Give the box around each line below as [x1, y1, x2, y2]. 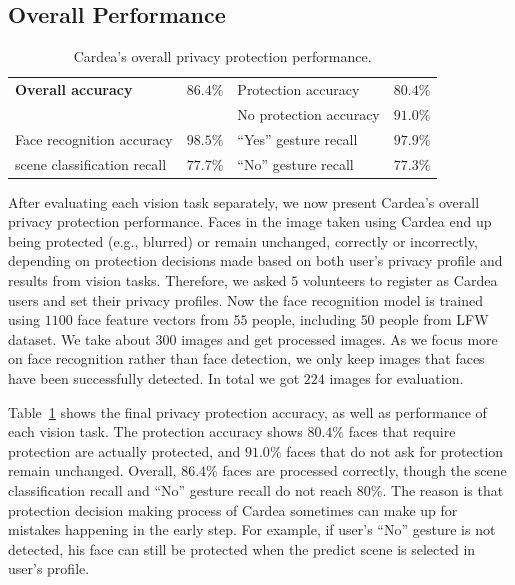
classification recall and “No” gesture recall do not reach [8, 479, 353, 500]
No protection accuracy [237, 103, 380, 124]
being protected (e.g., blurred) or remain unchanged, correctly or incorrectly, [8, 230, 478, 251]
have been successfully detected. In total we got [8, 368, 300, 389]
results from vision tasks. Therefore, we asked [8, 270, 287, 291]
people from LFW [379, 309, 489, 330]
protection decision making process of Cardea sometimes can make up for [8, 499, 458, 520]
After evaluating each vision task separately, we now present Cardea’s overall [8, 191, 480, 212]
